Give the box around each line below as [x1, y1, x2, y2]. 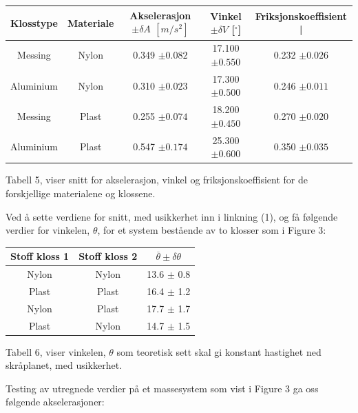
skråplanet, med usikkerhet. [6, 358, 123, 372]
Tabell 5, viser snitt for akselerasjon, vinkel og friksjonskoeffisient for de [6, 172, 308, 187]
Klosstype [10, 15, 58, 30]
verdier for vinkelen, [6, 223, 90, 237]
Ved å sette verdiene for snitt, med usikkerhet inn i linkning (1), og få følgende [6, 209, 338, 223]
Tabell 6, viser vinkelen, [6, 344, 106, 359]
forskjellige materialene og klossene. [6, 185, 156, 200]
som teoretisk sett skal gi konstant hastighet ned [116, 344, 322, 359]
